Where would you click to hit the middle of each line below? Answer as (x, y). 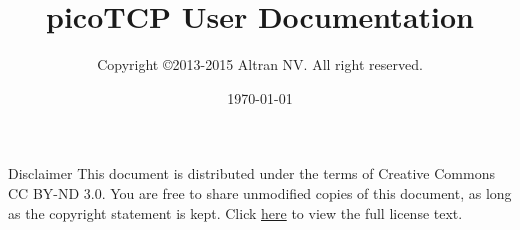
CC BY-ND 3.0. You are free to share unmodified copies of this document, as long (260, 192)
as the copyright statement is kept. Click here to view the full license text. (235, 212)
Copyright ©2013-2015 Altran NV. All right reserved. (260, 64)
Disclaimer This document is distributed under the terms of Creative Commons (251, 173)
